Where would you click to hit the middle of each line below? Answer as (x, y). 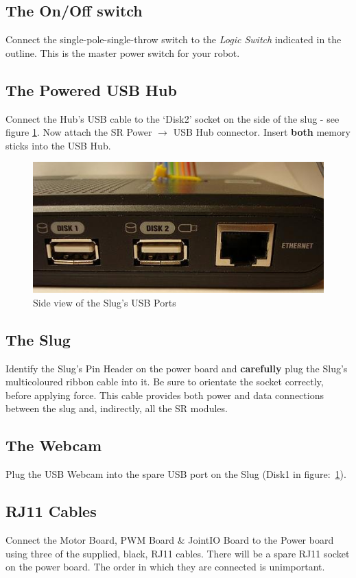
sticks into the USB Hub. (58, 145)
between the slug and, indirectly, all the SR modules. (117, 408)
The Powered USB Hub (91, 89)
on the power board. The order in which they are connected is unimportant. (165, 567)
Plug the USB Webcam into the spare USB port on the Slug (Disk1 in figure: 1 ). (176, 474)
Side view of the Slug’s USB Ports (105, 302)
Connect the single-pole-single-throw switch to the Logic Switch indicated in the (174, 39)
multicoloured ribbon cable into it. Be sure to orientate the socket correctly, (165, 382)
